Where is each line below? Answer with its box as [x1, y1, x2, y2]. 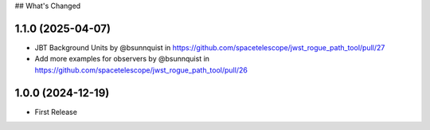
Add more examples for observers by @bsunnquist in [34, 54, 210, 64]
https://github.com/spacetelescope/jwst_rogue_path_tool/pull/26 [34, 65, 248, 75]
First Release [34, 107, 77, 116]
